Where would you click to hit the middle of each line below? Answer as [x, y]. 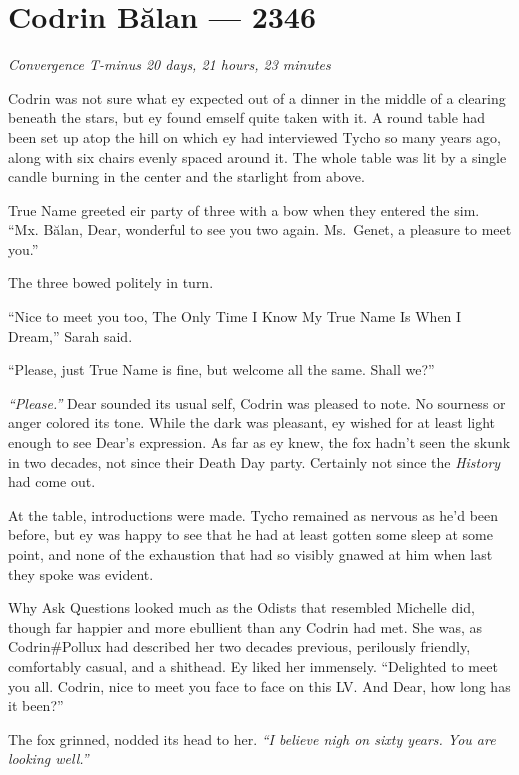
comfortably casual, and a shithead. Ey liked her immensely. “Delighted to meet [253, 665]
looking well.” [48, 758]
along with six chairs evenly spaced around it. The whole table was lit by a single [257, 156]
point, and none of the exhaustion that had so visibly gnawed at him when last [250, 554]
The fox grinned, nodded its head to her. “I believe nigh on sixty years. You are [252, 738]
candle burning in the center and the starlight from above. [186, 176]
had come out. [52, 481]
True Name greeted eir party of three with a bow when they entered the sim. [244, 209]
